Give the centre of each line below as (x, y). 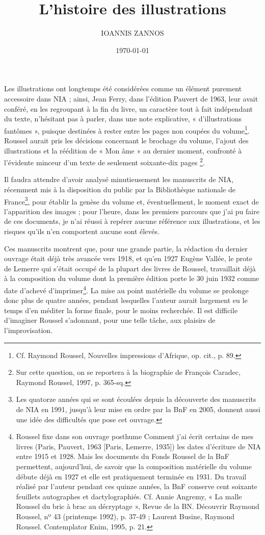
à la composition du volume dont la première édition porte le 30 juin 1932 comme (132, 278)
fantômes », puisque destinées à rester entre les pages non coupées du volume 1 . (127, 130)
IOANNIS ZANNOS (132, 33)
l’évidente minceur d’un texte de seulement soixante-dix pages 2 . (104, 161)
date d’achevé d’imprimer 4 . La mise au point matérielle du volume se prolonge (126, 289)
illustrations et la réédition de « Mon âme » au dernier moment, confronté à (123, 150)
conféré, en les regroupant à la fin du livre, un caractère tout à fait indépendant (129, 108)
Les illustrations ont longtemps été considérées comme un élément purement (123, 88)
